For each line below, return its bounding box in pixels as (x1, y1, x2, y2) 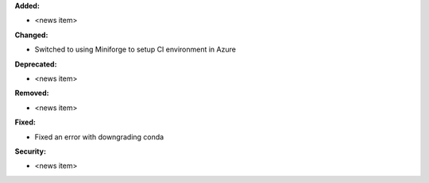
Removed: (14, 88, 49, 98)
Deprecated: (14, 59, 57, 69)
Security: (14, 147, 47, 156)
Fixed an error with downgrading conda (34, 132, 164, 142)
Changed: (14, 30, 48, 40)
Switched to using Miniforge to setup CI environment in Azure (34, 44, 236, 55)
